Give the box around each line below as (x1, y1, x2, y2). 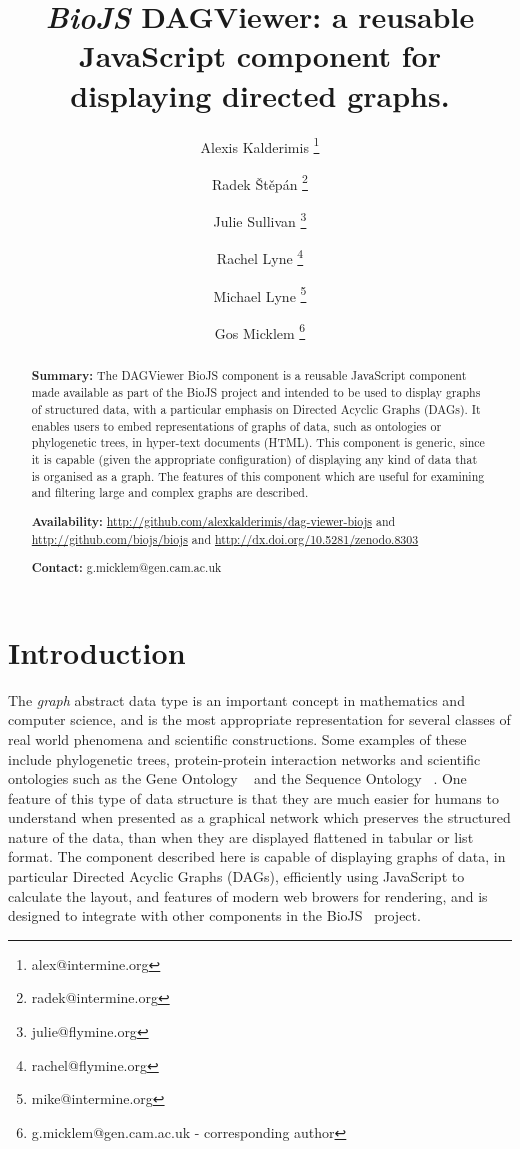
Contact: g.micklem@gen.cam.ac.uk (31, 559, 222, 577)
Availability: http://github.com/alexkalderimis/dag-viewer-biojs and (31, 512, 396, 530)
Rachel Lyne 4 (216, 245, 304, 268)
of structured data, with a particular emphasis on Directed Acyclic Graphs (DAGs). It (31, 401, 481, 418)
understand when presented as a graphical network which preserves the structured (8, 807, 511, 828)
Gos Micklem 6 (214, 319, 306, 343)
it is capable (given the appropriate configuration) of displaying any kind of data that (31, 451, 478, 468)
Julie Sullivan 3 (213, 208, 307, 231)
